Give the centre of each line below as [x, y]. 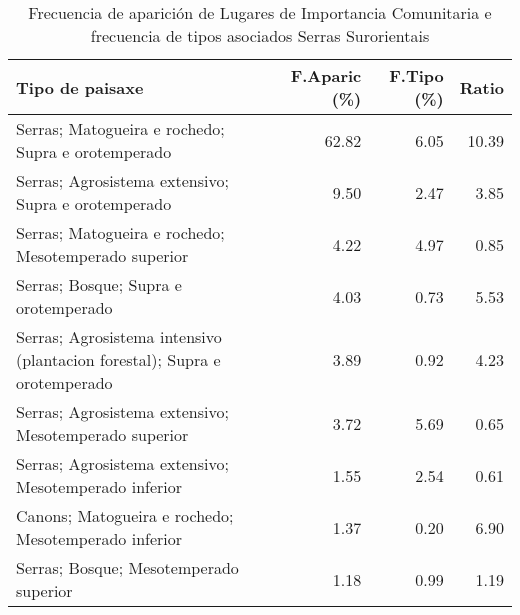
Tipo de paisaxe [80, 87]
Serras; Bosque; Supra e [99, 284]
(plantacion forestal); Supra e [118, 359]
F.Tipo [416, 75]
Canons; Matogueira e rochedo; [125, 515]
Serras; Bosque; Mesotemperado [127, 567]
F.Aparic [326, 75]
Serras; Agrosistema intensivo [119, 336]
